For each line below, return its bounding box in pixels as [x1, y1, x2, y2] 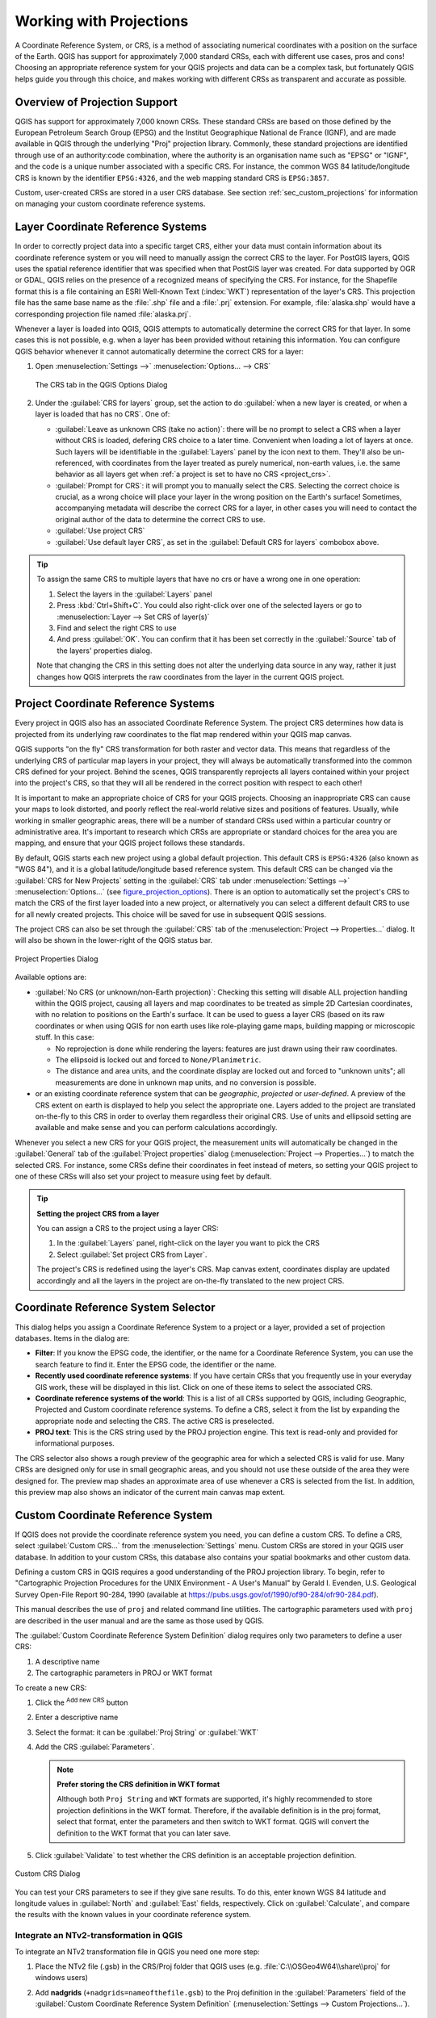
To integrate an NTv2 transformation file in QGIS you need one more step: [15, 1946, 260, 1957]
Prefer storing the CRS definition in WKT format [57, 1779, 220, 1789]
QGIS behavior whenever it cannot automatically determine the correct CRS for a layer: [15, 346, 304, 356]
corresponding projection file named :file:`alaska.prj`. [15, 309, 191, 319]
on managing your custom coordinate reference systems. [15, 199, 206, 209]
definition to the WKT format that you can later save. [57, 1828, 232, 1838]
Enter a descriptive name [35, 1712, 119, 1723]
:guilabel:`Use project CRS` [55, 525, 145, 536]
